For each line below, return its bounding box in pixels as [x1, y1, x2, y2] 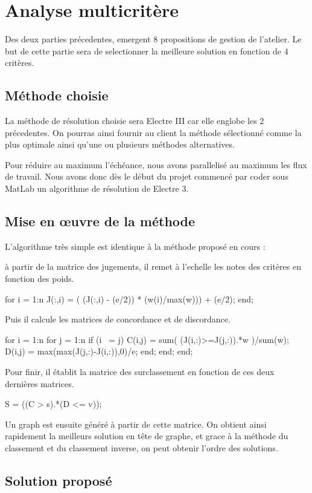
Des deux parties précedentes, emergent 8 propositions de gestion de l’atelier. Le [5, 33, 302, 45]
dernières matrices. [5, 377, 74, 390]
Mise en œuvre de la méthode [5, 212, 196, 230]
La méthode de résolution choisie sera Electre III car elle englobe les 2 [5, 114, 264, 127]
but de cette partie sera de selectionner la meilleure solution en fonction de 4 [5, 44, 288, 57]
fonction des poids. [5, 272, 74, 285]
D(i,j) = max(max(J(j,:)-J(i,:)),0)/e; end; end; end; [5, 345, 193, 358]
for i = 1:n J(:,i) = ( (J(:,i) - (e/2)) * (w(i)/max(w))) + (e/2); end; [5, 292, 253, 305]
